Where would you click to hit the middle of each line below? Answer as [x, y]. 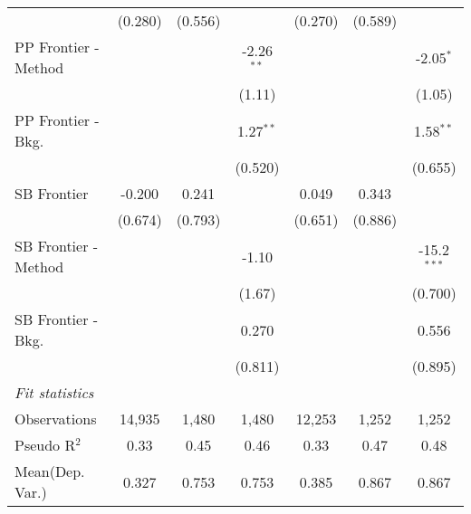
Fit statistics [54, 392]
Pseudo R [45, 445]
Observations [56, 419]
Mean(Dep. [50, 471]
